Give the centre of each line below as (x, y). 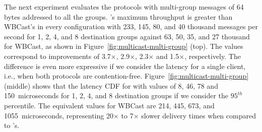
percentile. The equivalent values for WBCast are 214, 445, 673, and (109, 105)
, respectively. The (213, 56)
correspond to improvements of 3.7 (57, 56)
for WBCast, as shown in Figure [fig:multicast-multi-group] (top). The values (124, 46)
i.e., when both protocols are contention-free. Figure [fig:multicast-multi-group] (126, 76)
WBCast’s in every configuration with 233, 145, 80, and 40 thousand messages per (131, 26)
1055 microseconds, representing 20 (59, 115)
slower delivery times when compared (199, 115)
